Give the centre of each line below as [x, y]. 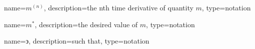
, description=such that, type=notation [89, 41]
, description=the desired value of [86, 24]
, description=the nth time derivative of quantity [118, 7]
